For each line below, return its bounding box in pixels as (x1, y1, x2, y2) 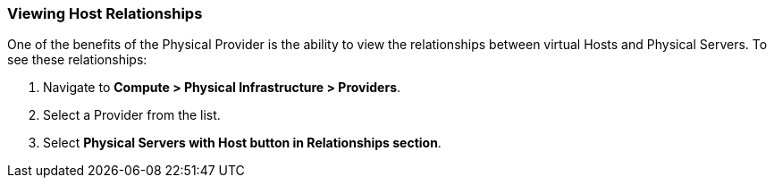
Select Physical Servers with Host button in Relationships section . (43, 135, 442, 151)
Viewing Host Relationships (7, 4, 203, 22)
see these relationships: (7, 52, 147, 68)
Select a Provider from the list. (43, 107, 221, 123)
